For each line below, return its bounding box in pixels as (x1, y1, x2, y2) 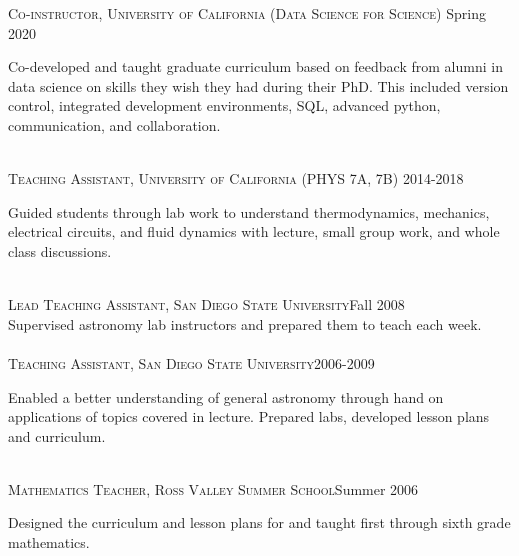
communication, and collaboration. (8, 114, 221, 135)
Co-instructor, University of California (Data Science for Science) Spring (8, 3, 486, 23)
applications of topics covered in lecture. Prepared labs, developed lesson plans (8, 406, 490, 427)
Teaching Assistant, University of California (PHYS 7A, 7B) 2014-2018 (8, 168, 464, 189)
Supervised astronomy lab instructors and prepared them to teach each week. (8, 313, 482, 334)
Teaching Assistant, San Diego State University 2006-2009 (8, 352, 375, 373)
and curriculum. (8, 425, 106, 446)
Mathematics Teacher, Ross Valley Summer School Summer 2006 (8, 478, 419, 499)
